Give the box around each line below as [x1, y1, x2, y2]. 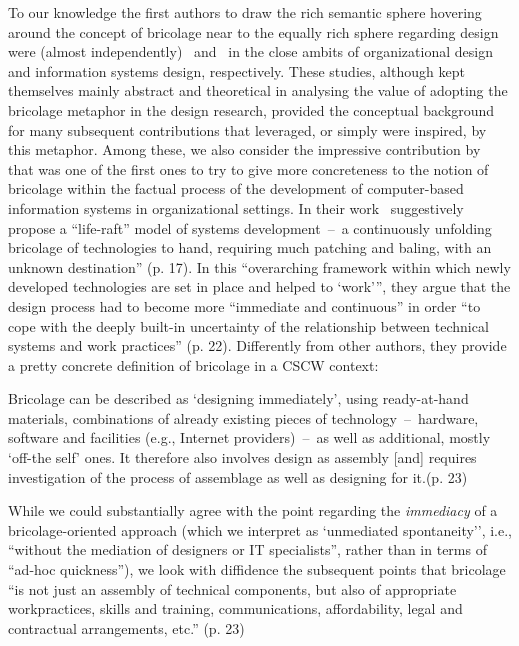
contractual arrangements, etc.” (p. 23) [8, 617, 245, 638]
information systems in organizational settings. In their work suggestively [8, 197, 464, 218]
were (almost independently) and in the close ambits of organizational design [8, 41, 493, 62]
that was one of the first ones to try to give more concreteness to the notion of [8, 158, 489, 179]
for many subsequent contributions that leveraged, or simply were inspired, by [8, 119, 487, 140]
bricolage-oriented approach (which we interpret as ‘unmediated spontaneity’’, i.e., [8, 519, 512, 540]
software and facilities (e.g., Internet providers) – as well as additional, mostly [8, 427, 491, 448]
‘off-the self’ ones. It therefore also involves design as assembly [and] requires [8, 447, 477, 468]
